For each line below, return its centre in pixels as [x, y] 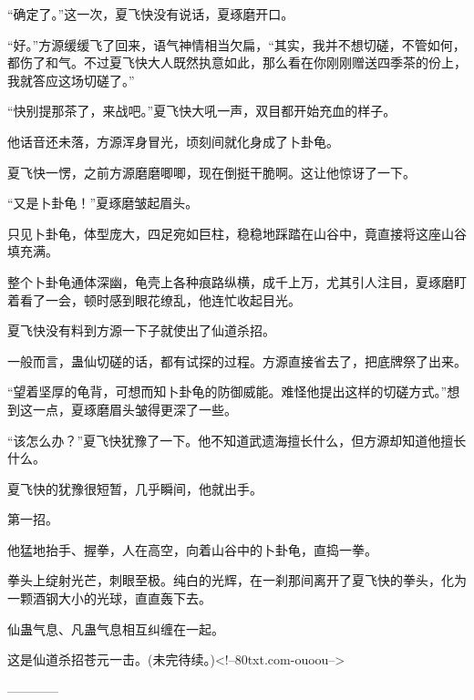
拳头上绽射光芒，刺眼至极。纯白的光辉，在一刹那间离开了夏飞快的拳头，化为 [237, 580]
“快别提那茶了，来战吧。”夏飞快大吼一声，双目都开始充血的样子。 [202, 111]
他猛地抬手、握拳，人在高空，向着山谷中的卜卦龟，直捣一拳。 [192, 549]
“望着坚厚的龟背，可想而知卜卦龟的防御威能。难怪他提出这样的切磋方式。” [227, 391]
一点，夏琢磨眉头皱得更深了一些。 [134, 409]
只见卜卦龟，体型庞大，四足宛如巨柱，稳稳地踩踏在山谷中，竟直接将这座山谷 [237, 233]
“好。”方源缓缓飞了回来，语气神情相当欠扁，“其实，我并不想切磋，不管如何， [237, 44]
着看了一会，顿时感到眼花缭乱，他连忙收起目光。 [154, 299]
